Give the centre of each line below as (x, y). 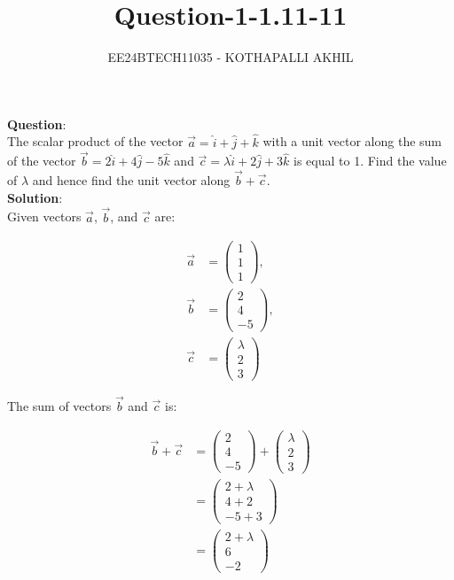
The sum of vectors (59, 405)
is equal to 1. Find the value (370, 161)
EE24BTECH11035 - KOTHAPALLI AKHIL (231, 57)
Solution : (35, 197)
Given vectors (44, 217)
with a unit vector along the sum (352, 141)
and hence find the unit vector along (131, 180)
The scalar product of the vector (95, 141)
